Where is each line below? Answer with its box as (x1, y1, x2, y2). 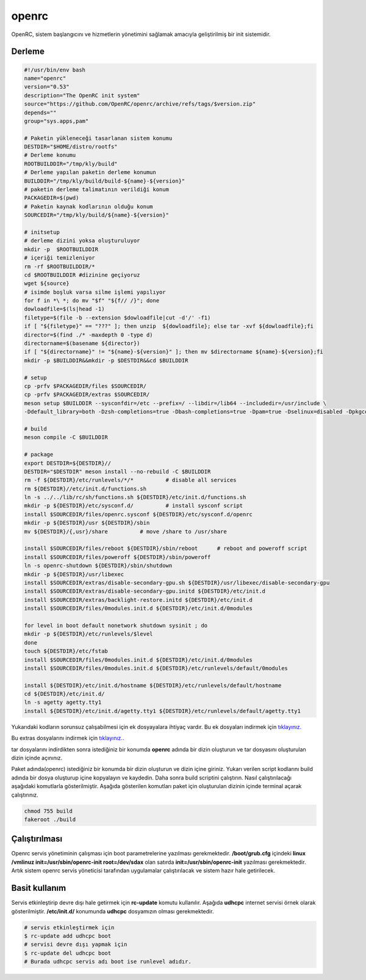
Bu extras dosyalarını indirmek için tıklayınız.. (11, 734, 124, 742)
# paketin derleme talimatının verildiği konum (24, 186, 169, 193)
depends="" (24, 109, 57, 116)
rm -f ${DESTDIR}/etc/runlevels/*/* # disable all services (24, 477, 237, 484)
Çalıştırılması (11, 834, 63, 844)
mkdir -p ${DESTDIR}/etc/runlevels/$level (24, 631, 153, 638)
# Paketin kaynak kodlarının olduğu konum (24, 203, 153, 210)
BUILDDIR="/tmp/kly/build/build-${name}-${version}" (24, 177, 185, 185)
